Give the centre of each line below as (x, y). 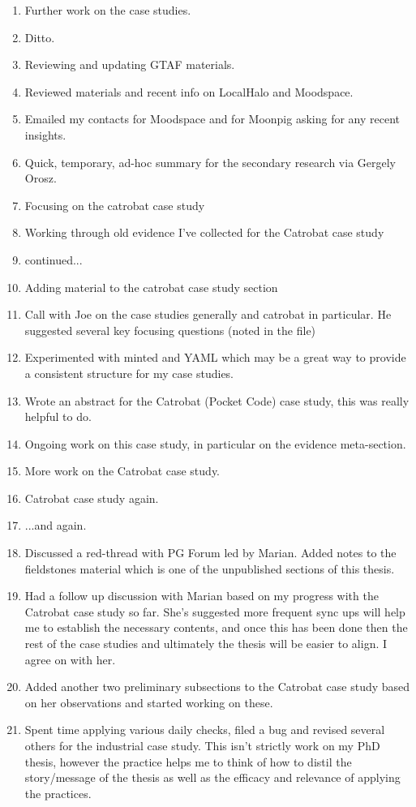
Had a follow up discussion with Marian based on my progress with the (202, 596)
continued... (54, 259)
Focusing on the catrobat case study (115, 205)
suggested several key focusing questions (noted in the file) (170, 330)
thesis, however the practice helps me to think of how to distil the (188, 761)
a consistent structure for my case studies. (129, 373)
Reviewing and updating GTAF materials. (130, 64)
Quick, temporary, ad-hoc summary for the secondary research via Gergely (210, 162)
